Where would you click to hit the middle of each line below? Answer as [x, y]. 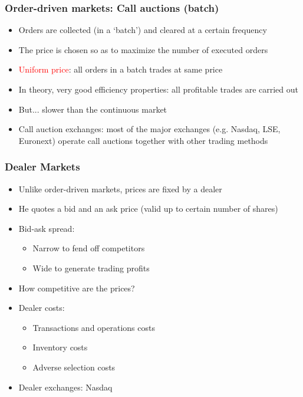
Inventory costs [60, 347]
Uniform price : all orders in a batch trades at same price [121, 69]
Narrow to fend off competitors [89, 248]
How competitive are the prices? [77, 288]
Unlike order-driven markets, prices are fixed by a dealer [120, 188]
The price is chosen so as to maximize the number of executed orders [143, 49]
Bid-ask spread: [47, 228]
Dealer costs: [42, 308]
